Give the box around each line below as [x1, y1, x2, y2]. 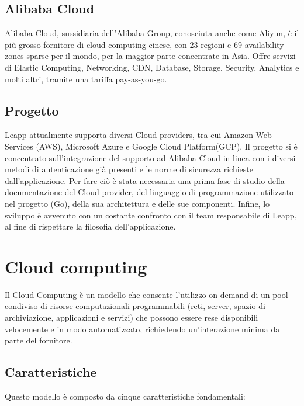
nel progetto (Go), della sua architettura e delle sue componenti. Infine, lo [5, 197, 270, 209]
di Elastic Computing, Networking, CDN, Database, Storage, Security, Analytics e [5, 61, 299, 73]
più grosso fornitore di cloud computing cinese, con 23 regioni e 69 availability [5, 38, 284, 50]
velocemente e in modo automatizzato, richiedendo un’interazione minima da [5, 322, 280, 335]
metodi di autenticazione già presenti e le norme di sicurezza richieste [5, 163, 253, 175]
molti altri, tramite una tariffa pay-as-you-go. [5, 72, 167, 85]
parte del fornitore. [5, 334, 72, 346]
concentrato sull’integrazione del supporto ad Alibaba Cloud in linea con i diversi [5, 151, 296, 164]
